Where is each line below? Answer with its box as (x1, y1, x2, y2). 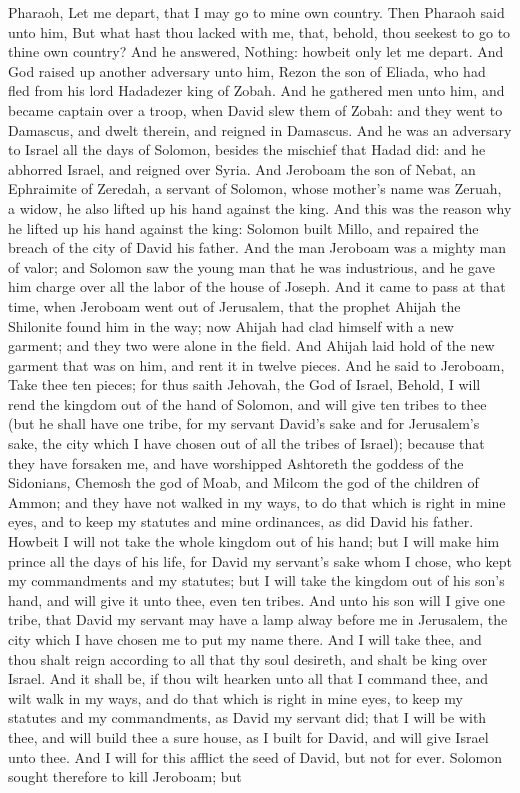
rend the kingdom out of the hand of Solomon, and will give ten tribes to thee (8, 393, 487, 414)
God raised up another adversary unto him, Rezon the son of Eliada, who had (8, 60, 486, 81)
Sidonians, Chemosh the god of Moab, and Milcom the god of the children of (8, 472, 479, 493)
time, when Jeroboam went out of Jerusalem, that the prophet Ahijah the (8, 295, 461, 316)
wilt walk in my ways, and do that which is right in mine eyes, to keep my (8, 687, 463, 708)
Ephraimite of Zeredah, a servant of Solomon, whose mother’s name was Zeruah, (8, 178, 502, 199)
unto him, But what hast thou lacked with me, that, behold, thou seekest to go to (8, 21, 511, 42)
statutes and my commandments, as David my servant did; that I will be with (8, 707, 487, 728)
